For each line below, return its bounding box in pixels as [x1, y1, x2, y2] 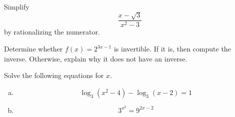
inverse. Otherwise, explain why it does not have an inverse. [4, 53, 187, 63]
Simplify [4, 1, 29, 11]
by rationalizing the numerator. [4, 26, 100, 37]
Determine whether [4, 43, 63, 54]
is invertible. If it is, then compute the [113, 43, 231, 54]
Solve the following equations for [4, 70, 104, 80]
